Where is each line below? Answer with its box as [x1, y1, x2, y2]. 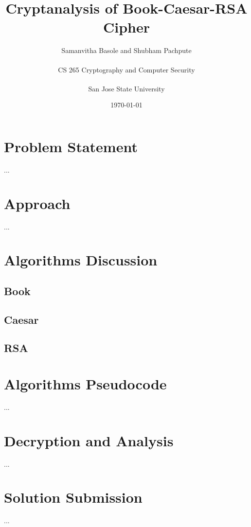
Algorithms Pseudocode [4, 374, 167, 394]
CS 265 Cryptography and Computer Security [58, 64, 195, 74]
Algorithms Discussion [4, 250, 158, 270]
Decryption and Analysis [4, 430, 174, 450]
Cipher [103, 17, 150, 37]
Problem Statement [4, 136, 138, 156]
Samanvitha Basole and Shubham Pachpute [61, 45, 192, 55]
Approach [4, 193, 71, 213]
